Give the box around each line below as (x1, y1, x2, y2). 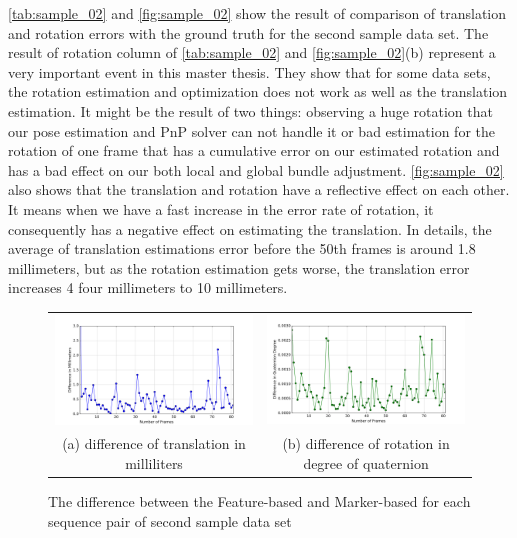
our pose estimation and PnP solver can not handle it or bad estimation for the (8, 120, 495, 141)
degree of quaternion (303, 452, 429, 473)
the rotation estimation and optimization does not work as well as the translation (8, 81, 508, 102)
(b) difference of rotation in (282, 433, 450, 454)
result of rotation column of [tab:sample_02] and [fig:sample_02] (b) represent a (8, 42, 496, 63)
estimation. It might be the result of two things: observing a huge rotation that (8, 100, 493, 121)
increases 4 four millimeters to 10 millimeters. (8, 277, 288, 298)
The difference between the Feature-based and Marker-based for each (48, 491, 471, 512)
